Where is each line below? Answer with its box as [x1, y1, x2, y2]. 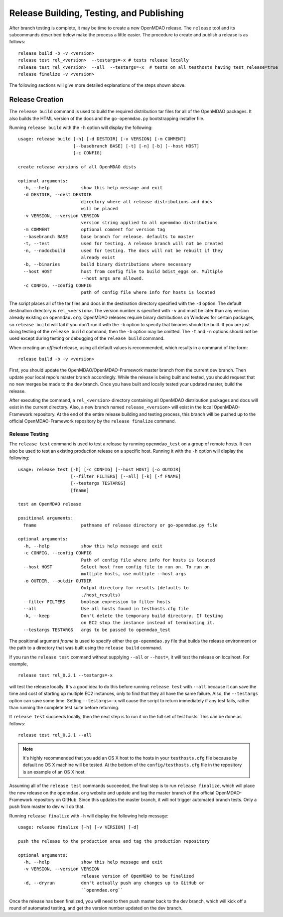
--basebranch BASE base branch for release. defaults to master [23, 234, 194, 239]
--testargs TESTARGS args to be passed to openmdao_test [23, 627, 170, 633]
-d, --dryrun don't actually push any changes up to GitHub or [23, 880, 205, 886]
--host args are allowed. [81, 275, 144, 281]
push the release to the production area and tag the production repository [18, 838, 210, 844]
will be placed [81, 206, 118, 212]
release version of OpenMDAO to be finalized [81, 873, 194, 879]
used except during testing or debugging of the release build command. [9, 335, 165, 341]
